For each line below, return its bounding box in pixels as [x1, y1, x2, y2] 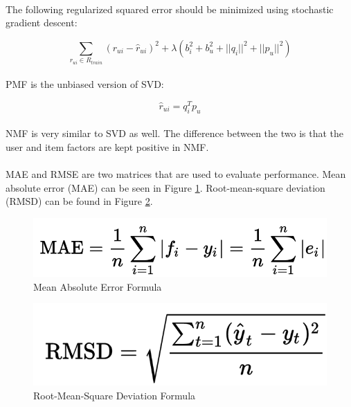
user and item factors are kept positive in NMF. [6, 140, 209, 154]
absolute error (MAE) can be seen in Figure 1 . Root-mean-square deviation [6, 180, 325, 195]
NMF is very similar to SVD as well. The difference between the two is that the [6, 126, 344, 141]
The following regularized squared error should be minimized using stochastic [6, 1, 334, 16]
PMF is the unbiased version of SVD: [6, 77, 164, 91]
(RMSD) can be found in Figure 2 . [6, 194, 153, 208]
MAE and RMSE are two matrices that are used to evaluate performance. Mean [6, 167, 346, 181]
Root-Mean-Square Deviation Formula [33, 388, 196, 402]
